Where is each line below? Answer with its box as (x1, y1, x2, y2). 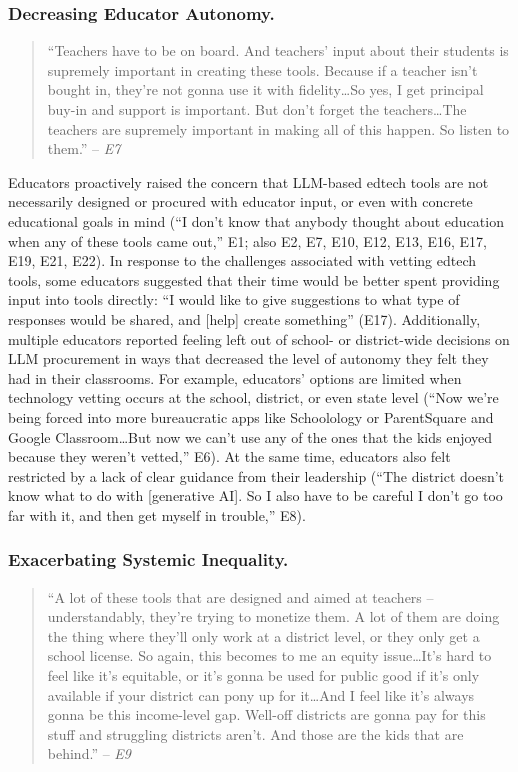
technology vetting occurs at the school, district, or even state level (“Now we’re (8, 387, 499, 408)
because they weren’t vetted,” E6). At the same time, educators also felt (8, 446, 451, 467)
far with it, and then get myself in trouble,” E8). (8, 504, 306, 525)
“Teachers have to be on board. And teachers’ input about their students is (47, 40, 509, 61)
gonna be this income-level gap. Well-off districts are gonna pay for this (47, 704, 486, 725)
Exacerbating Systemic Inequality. (8, 547, 289, 572)
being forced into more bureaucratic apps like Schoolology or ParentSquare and (8, 406, 494, 427)
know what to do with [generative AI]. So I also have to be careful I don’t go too (8, 485, 503, 506)
